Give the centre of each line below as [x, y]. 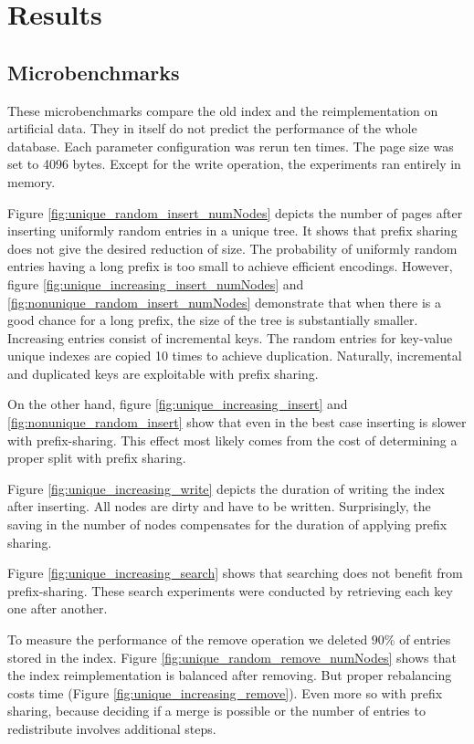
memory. [32, 181]
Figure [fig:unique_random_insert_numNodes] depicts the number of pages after [235, 212]
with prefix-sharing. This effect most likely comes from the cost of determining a [232, 440]
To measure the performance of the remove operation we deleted [188, 639]
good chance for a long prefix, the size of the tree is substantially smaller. [213, 320]
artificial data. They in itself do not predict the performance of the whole [212, 128]
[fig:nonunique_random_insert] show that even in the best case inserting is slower [237, 422]
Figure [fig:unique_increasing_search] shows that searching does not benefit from [235, 573]
